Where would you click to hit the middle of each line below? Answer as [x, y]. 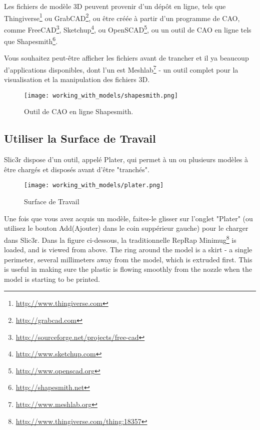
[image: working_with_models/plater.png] [94, 185]
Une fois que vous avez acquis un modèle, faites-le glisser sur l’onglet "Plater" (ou [128, 218]
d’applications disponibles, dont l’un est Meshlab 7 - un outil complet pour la [121, 69]
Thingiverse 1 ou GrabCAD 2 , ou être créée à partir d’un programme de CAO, [122, 17]
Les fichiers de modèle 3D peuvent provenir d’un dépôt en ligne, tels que [115, 6]
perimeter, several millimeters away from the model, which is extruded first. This [128, 259]
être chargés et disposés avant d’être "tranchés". [77, 169]
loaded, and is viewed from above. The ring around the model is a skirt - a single [128, 250]
